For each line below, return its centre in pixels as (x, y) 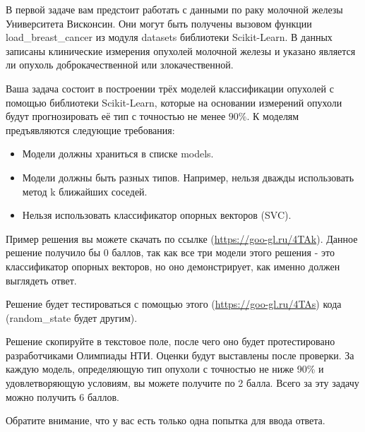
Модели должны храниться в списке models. (118, 154)
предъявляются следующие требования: (90, 130)
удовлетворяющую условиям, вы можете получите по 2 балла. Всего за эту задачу (182, 383)
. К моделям (273, 116)
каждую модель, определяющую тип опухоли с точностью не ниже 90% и (165, 369)
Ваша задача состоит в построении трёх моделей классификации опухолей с (170, 88)
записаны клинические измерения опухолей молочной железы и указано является (181, 50)
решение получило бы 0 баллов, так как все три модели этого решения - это (170, 252)
